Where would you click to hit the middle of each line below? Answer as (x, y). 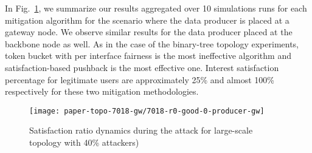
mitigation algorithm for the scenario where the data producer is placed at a (147, 20)
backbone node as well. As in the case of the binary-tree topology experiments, (152, 43)
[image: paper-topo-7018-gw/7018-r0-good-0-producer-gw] (147, 111)
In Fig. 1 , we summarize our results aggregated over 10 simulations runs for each (156, 8)
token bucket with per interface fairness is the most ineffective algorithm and (148, 56)
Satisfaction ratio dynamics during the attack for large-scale (141, 130)
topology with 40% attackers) (84, 142)
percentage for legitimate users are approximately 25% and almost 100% (140, 79)
